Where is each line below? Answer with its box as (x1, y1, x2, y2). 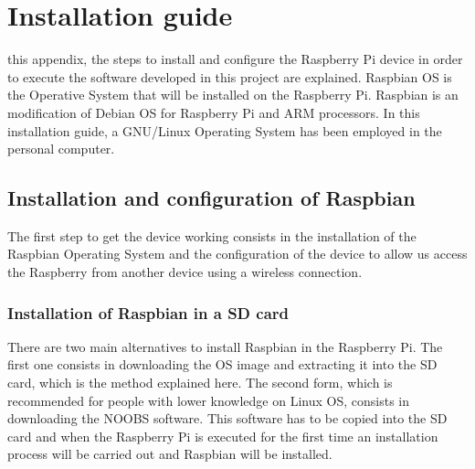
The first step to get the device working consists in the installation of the (7, 226, 417, 245)
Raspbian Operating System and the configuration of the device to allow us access (7, 244, 468, 263)
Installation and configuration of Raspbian (7, 184, 416, 212)
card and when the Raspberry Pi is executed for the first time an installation (7, 426, 438, 445)
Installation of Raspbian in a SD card (7, 301, 290, 324)
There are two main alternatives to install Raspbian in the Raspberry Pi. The (7, 336, 443, 356)
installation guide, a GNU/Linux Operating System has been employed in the (7, 121, 442, 140)
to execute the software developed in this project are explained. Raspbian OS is (7, 67, 452, 86)
